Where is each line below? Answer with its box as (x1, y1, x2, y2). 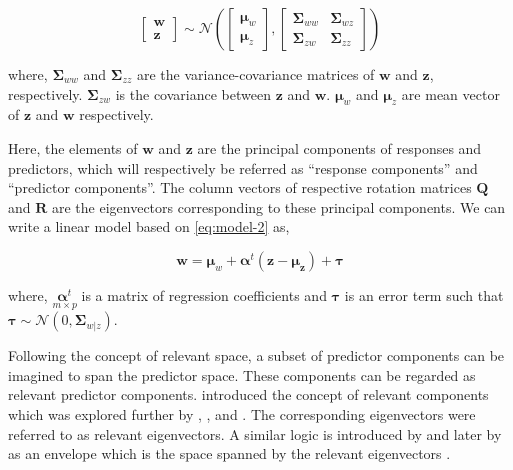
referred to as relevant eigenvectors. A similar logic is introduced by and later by (8, 423, 502, 444)
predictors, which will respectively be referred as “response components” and (8, 157, 478, 178)
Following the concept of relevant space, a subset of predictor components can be (8, 345, 505, 366)
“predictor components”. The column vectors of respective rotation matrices (8, 177, 472, 198)
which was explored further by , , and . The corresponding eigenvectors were (8, 403, 476, 424)
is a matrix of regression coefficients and (81, 284, 327, 305)
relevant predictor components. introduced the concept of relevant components (8, 384, 489, 405)
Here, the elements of (8, 137, 138, 158)
